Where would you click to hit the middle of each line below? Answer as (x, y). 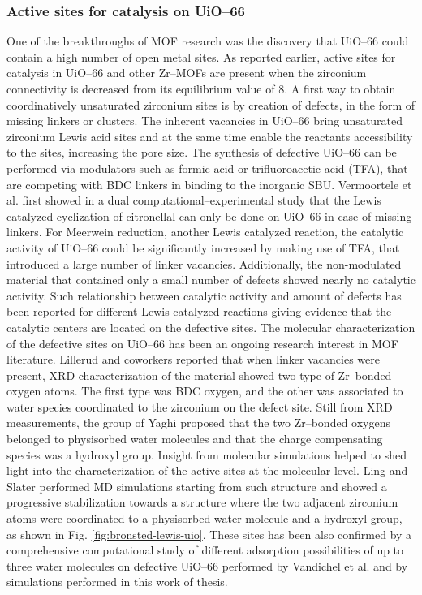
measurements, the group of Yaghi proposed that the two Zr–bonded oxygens (198, 423)
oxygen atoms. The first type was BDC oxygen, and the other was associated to (205, 391)
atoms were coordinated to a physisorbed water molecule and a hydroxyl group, (205, 518)
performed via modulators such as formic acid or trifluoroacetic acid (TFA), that (207, 168)
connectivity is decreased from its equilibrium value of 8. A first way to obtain (201, 88)
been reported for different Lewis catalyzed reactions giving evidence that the (199, 311)
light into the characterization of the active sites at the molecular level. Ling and (207, 470)
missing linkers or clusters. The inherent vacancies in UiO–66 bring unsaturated (205, 121)
